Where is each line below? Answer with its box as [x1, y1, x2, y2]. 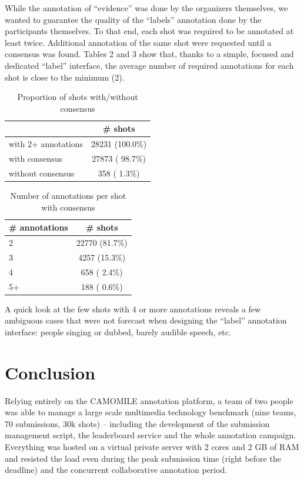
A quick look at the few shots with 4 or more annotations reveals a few [5, 302, 261, 315]
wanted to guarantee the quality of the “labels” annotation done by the [5, 13, 262, 25]
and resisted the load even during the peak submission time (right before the [5, 452, 281, 464]
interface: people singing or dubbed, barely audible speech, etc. [5, 325, 231, 338]
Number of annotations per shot [10, 189, 126, 201]
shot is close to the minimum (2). [5, 71, 125, 83]
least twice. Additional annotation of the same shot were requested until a [5, 36, 272, 48]
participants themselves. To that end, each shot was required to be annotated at [5, 25, 294, 37]
